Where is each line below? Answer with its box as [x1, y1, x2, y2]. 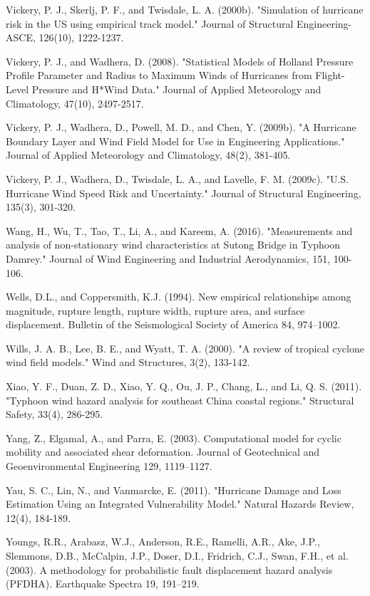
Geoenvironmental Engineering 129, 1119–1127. [6, 459, 212, 474]
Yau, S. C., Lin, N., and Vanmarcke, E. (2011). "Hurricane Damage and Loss [6, 482, 341, 497]
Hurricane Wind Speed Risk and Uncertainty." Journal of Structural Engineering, [6, 185, 361, 200]
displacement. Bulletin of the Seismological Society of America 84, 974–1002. [6, 317, 341, 332]
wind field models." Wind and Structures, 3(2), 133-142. [6, 355, 250, 370]
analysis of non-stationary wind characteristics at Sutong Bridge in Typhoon [6, 237, 340, 252]
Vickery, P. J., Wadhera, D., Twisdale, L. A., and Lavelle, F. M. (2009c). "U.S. [6, 171, 349, 186]
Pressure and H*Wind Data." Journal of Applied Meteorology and [31, 81, 322, 96]
